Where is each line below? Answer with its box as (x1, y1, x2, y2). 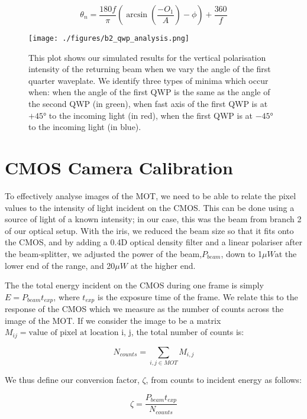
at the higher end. (130, 259, 196, 271)
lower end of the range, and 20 (5, 259, 115, 271)
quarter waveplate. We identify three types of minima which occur (28, 74, 269, 86)
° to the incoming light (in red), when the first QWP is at (43, 109, 253, 121)
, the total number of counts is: (131, 326, 244, 338)
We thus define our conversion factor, (5, 373, 140, 386)
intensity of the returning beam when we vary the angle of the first (28, 63, 271, 75)
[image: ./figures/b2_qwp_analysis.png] (28, 34, 190, 43)
